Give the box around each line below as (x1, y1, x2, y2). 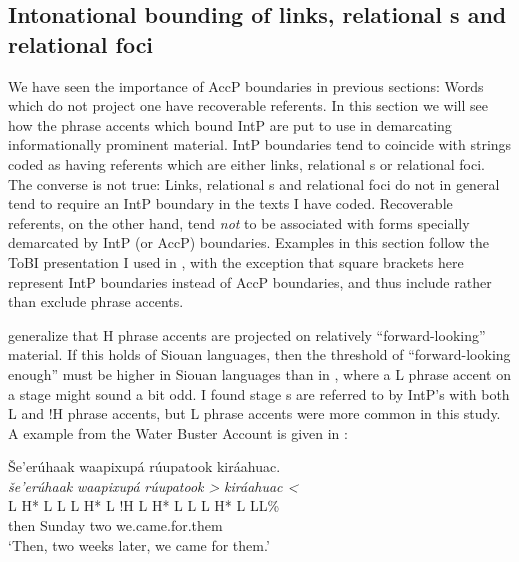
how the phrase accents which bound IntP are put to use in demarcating (8, 114, 452, 135)
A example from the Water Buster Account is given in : (8, 422, 348, 443)
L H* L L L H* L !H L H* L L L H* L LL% (8, 495, 280, 516)
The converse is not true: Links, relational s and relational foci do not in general (8, 173, 500, 194)
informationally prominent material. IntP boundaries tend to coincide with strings (8, 134, 512, 155)
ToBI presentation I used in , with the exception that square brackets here (8, 251, 464, 272)
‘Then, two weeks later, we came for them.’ (8, 534, 270, 555)
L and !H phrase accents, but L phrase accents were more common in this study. (8, 403, 501, 424)
